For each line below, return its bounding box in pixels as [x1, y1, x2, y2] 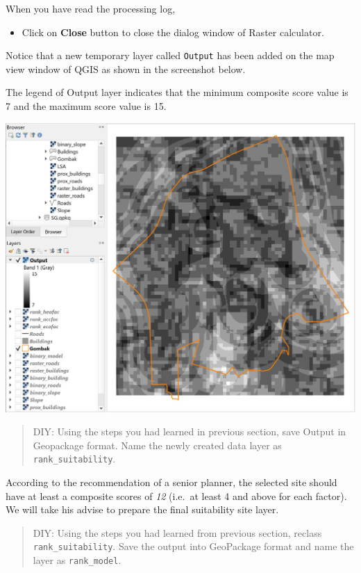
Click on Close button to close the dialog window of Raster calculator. [22, 24, 324, 39]
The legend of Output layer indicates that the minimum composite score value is [6, 85, 349, 99]
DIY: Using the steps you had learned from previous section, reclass [33, 525, 322, 540]
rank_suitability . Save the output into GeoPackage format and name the [33, 539, 354, 554]
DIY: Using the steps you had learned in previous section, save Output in [33, 424, 346, 439]
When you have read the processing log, [6, 1, 176, 15]
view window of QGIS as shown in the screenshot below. [6, 61, 246, 76]
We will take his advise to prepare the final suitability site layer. [6, 502, 279, 517]
